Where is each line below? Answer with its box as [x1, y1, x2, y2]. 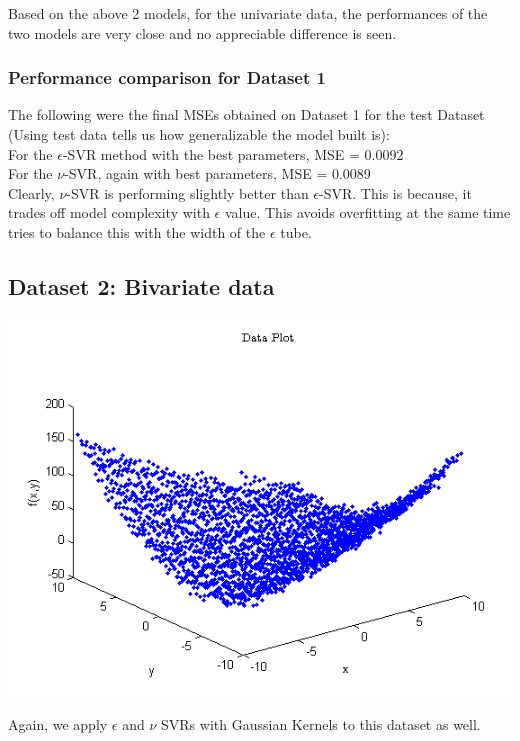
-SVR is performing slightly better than [66, 182, 309, 203]
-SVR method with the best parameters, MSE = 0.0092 [62, 143, 404, 164]
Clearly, [8, 182, 55, 203]
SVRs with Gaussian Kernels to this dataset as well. [161, 714, 481, 735]
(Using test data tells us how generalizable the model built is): [8, 124, 390, 144]
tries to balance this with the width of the [8, 221, 266, 242]
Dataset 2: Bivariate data [8, 270, 275, 301]
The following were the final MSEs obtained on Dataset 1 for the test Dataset [8, 104, 485, 125]
